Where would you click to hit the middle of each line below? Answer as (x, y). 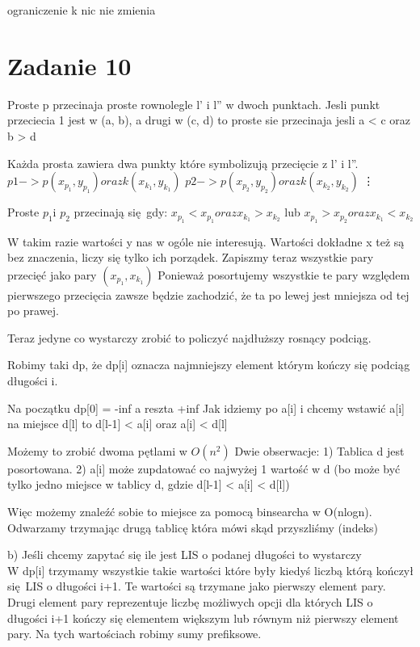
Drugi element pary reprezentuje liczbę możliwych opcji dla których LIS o (190, 602)
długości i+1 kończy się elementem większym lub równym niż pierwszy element (203, 618)
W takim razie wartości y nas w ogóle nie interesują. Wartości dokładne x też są (206, 241)
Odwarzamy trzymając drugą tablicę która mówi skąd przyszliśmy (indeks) (193, 527)
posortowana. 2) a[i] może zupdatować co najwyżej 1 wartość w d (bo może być (204, 468)
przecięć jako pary (52, 274)
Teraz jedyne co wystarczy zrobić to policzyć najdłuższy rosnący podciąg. (189, 337)
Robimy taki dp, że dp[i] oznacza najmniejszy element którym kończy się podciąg (209, 365)
